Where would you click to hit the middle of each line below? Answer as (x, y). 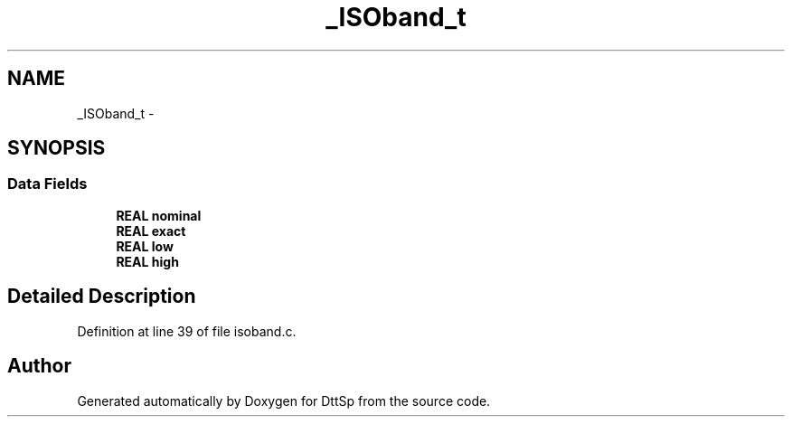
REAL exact (151, 231)
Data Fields (47, 184)
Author (39, 366)
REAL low (145, 246)
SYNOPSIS (57, 148)
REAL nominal (159, 215)
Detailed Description (102, 297)
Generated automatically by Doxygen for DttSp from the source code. (284, 400)
